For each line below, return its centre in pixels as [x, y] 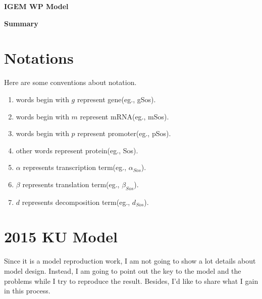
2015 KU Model [61, 237]
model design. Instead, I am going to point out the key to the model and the [123, 270]
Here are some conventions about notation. [70, 82]
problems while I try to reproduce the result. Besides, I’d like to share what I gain [131, 281]
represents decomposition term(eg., [76, 202]
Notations [39, 58]
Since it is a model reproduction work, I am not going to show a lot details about [130, 261]
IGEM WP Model [36, 6]
